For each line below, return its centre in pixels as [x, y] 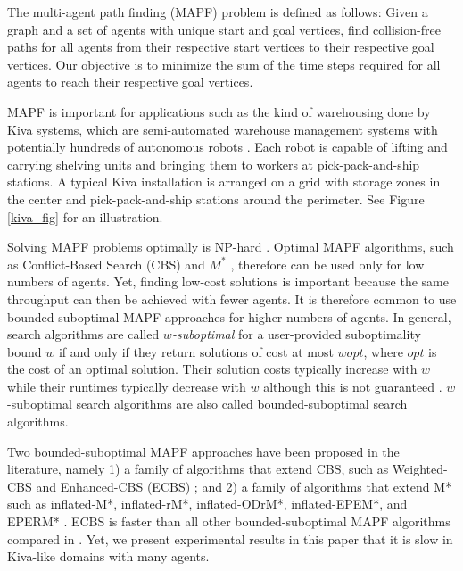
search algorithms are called [83, 334]
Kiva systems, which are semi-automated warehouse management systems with [223, 129]
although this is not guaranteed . [353, 386]
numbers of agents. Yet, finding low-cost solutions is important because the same [228, 281]
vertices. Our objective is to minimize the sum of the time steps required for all [224, 64]
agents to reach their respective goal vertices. [130, 82]
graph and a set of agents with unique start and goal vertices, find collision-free [224, 29]
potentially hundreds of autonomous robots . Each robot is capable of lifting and [227, 147]
